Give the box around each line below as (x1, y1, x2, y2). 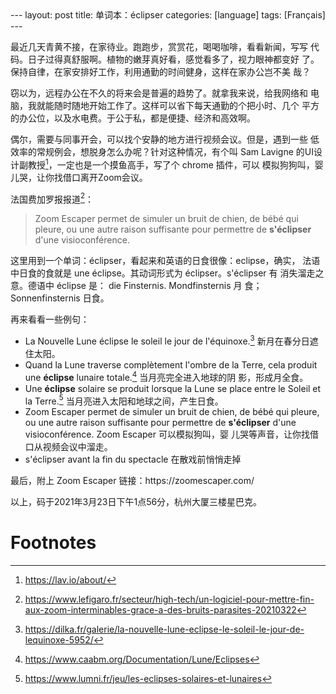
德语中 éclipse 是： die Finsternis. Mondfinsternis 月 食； (27, 280, 263, 292)
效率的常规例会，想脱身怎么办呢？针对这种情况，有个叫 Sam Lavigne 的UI (10, 146, 314, 157)
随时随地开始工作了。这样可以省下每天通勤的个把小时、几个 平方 (53, 100, 320, 111)
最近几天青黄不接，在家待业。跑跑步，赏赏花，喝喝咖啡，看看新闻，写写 (10, 41, 308, 52)
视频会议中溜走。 (42, 441, 113, 453)
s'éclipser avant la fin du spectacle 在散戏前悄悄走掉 (24, 453, 242, 466)
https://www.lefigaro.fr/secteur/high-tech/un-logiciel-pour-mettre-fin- (24, 593, 315, 606)
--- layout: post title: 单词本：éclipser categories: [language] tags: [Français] (10, 9, 326, 21)
